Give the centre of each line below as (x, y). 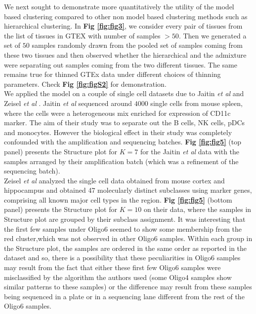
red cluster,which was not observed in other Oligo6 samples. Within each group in (128, 238)
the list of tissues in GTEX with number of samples (82, 35)
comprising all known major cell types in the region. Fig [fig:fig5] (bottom (118, 199)
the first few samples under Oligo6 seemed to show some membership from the (123, 228)
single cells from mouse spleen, (196, 103)
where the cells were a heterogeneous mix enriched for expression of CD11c (117, 113)
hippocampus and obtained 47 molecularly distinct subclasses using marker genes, (128, 190)
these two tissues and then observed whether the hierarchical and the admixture (125, 54)
